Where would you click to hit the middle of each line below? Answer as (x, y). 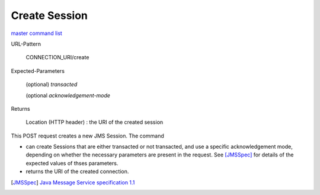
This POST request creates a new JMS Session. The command (87, 136)
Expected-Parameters (38, 71)
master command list (36, 33)
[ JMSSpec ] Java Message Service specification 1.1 (73, 182)
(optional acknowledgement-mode (68, 95)
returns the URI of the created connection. (77, 171)
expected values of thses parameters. (72, 163)
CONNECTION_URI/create (57, 57)
